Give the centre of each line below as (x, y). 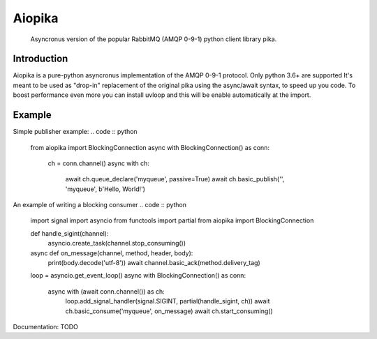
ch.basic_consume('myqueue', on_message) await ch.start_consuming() (169, 311)
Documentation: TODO (45, 327)
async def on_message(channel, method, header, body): (112, 253)
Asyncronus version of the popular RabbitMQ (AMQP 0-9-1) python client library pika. (154, 39)
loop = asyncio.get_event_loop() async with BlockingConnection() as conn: (138, 276)
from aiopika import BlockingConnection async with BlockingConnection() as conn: (150, 147)
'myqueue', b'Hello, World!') (105, 189)
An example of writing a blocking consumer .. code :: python (100, 205)
